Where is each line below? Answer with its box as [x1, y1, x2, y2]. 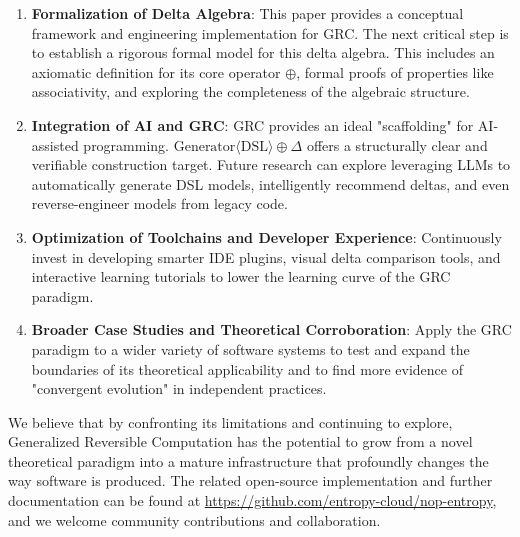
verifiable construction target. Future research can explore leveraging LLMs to [31, 154, 511, 175]
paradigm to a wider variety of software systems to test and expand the [31, 338, 470, 359]
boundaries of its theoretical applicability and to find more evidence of [31, 358, 463, 379]
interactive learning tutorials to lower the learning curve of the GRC [31, 266, 451, 287]
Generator [173, 139, 236, 154]
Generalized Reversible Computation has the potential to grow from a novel [8, 431, 473, 452]
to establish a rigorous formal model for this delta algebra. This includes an [31, 42, 495, 63]
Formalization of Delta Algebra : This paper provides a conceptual [31, 3, 464, 23]
